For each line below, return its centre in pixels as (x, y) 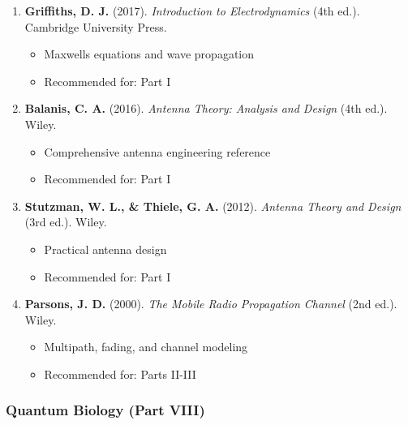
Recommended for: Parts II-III (120, 373)
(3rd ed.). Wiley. (66, 222)
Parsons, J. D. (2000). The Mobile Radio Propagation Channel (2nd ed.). (211, 304)
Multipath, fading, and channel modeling (146, 347)
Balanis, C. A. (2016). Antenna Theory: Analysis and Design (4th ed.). (206, 108)
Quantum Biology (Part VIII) (105, 410)
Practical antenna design (105, 249)
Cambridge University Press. (96, 26)
